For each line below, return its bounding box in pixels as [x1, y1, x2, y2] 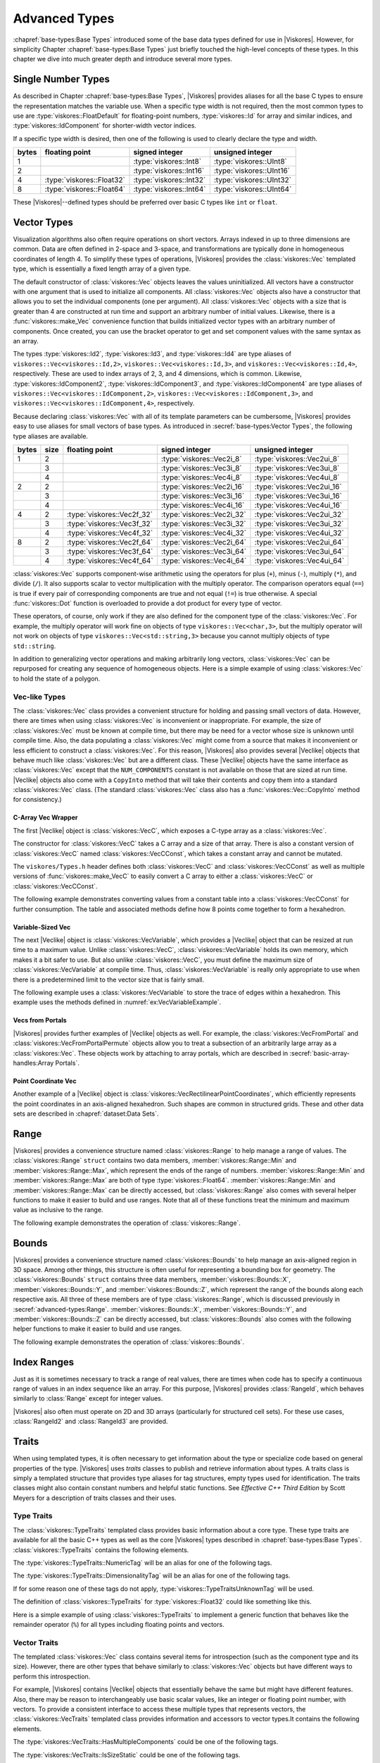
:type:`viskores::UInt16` [213, 166, 291, 176]
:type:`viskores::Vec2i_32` [160, 509, 246, 519]
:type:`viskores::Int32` [133, 175, 206, 185]
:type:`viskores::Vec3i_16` [160, 491, 245, 501]
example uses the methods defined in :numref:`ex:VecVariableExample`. [13, 998, 222, 1006]
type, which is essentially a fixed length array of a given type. [13, 264, 191, 273]
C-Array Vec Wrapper [13, 813, 78, 822]
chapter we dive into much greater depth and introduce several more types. [13, 55, 232, 63]
